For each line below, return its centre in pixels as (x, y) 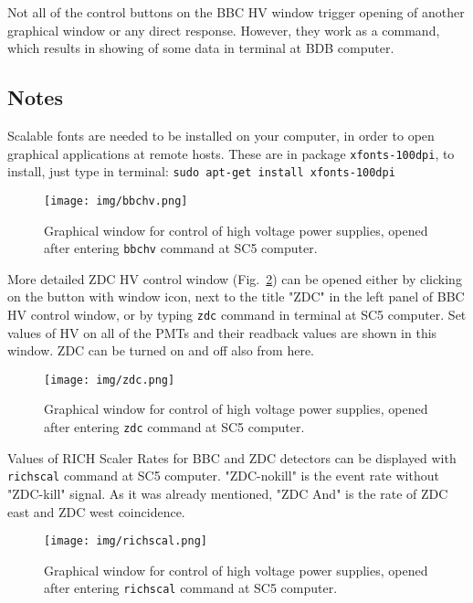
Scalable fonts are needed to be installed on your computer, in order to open (221, 135)
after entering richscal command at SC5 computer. (191, 588)
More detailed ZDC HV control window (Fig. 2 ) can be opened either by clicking (235, 278)
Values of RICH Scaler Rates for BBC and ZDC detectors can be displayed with (232, 457)
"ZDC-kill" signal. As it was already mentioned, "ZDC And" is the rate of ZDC (228, 493)
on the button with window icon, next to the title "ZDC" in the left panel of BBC (236, 296)
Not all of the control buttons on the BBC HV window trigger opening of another (236, 12)
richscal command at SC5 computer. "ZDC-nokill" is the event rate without (223, 476)
